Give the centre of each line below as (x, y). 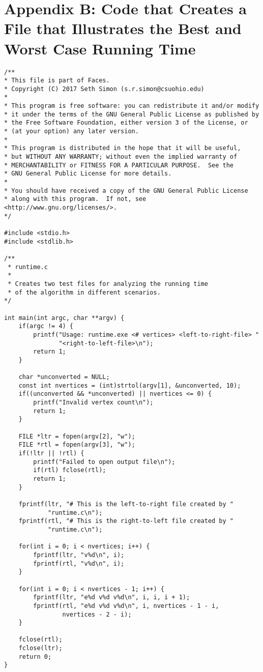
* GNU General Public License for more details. (88, 174)
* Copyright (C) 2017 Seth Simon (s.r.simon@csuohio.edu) (104, 89)
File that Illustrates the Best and (123, 28)
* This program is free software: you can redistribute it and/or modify (132, 106)
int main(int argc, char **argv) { (64, 318)
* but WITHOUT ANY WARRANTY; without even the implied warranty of (121, 157)
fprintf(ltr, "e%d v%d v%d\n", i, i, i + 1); (112, 597)
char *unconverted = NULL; (64, 377)
